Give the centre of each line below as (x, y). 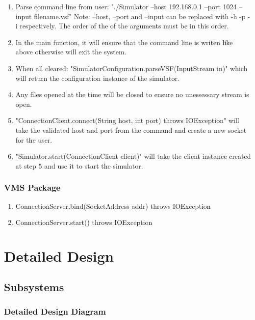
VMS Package (32, 187)
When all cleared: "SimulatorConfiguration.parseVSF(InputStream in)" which (131, 68)
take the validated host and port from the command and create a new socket (131, 130)
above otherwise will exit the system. (71, 52)
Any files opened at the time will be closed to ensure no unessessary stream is (132, 94)
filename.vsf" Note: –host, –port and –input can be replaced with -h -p (140, 16)
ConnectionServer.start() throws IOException (84, 222)
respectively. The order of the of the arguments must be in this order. (124, 26)
